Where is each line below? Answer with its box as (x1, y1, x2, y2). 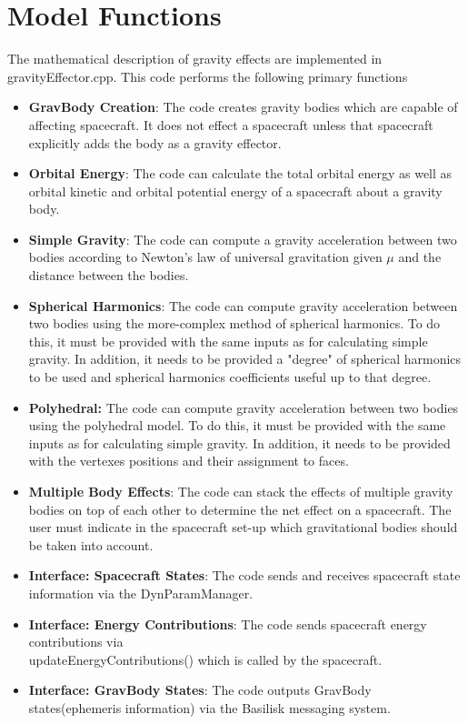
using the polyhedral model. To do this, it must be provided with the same (28, 416, 446, 435)
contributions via (28, 632, 124, 651)
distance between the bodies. (28, 266, 189, 285)
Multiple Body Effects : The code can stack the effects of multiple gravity (28, 482, 453, 500)
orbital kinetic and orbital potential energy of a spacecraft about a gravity (28, 181, 443, 200)
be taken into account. (28, 535, 154, 554)
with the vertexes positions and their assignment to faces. (28, 451, 349, 470)
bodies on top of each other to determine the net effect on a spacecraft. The (28, 499, 452, 518)
